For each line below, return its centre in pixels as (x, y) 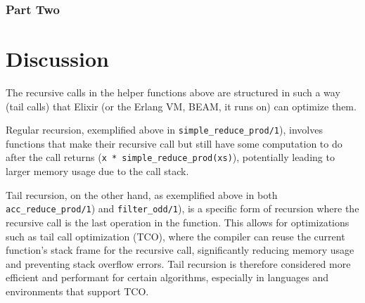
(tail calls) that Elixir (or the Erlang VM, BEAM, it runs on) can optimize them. (181, 106)
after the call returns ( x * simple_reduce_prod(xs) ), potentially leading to (170, 157)
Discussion (57, 59)
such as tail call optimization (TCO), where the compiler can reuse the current (175, 236)
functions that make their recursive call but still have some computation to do (174, 143)
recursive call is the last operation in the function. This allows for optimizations (178, 222)
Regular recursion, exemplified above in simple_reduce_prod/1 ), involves (164, 130)
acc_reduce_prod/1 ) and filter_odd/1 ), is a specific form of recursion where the (182, 208)
